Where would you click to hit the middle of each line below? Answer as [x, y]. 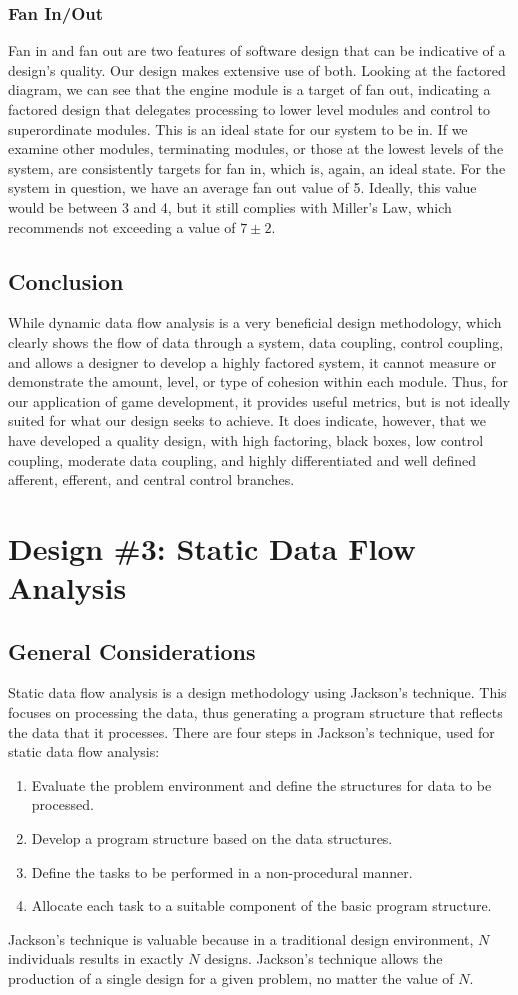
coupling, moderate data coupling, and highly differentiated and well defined [242, 459]
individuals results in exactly [96, 958]
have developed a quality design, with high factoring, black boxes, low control [246, 439]
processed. [62, 804]
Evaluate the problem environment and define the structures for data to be [261, 784]
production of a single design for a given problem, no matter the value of [231, 978]
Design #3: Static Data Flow [212, 547]
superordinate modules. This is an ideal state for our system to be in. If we [238, 128]
